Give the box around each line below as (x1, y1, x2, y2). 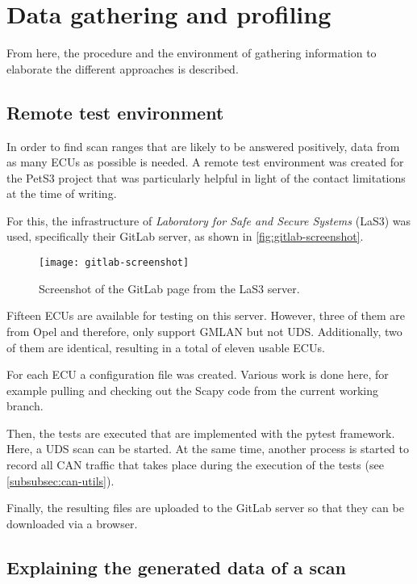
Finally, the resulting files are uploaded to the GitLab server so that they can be (6, 499, 404, 516)
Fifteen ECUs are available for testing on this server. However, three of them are (6, 307, 406, 324)
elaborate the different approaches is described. (6, 60, 239, 77)
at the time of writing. (6, 185, 117, 202)
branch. (6, 397, 44, 414)
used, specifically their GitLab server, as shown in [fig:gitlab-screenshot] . (6, 228, 364, 245)
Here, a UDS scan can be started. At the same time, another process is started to (6, 440, 410, 457)
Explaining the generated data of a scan (6, 554, 347, 579)
